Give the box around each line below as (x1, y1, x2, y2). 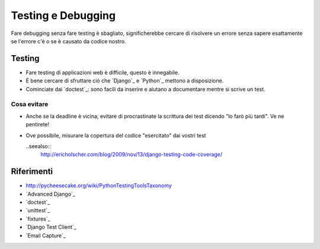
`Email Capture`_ (25, 232, 66, 239)
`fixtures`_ (25, 215, 50, 222)
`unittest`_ (25, 207, 50, 214)
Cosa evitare (11, 100, 49, 108)
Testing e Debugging (11, 9, 116, 22)
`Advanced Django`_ (25, 190, 75, 197)
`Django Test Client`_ (25, 224, 77, 231)
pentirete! (25, 121, 50, 128)
